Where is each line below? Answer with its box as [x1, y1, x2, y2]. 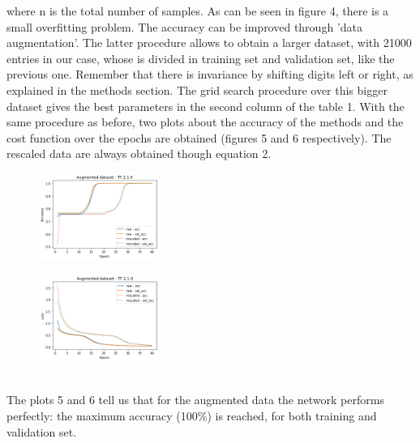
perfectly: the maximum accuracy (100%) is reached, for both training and [6, 407, 377, 424]
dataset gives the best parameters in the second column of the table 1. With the [6, 97, 405, 114]
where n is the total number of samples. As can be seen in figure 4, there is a [6, 2, 389, 19]
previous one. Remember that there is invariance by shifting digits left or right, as [6, 66, 414, 83]
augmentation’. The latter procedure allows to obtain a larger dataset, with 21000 [6, 34, 412, 51]
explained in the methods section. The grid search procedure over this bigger [6, 81, 388, 98]
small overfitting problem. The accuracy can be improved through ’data [6, 18, 362, 35]
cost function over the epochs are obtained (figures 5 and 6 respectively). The [6, 129, 392, 146]
